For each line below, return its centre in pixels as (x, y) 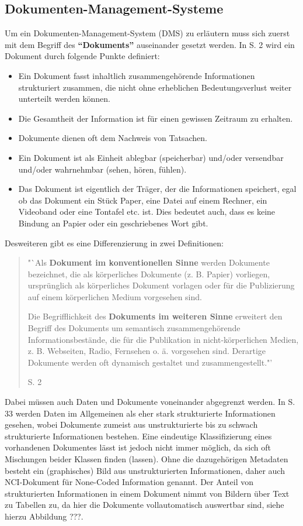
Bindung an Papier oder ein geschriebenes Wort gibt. (113, 223)
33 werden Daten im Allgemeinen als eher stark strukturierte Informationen (140, 413)
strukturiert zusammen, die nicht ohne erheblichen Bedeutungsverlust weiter (155, 87)
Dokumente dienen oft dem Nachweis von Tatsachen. (113, 138)
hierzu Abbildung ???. (44, 516)
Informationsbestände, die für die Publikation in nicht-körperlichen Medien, (163, 339)
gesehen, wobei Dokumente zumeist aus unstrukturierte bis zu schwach (131, 424)
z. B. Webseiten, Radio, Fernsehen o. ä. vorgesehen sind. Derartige (147, 351)
